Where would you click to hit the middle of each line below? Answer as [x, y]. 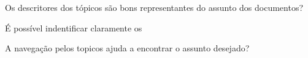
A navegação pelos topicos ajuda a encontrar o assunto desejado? [127, 48]
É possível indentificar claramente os [74, 27]
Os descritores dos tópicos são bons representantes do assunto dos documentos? [154, 7]
